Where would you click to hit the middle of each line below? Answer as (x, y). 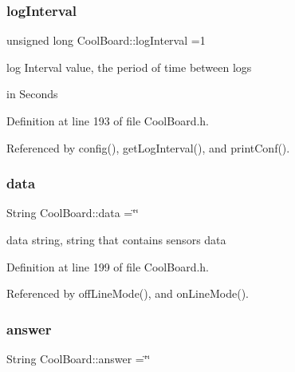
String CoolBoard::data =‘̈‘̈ (73, 213)
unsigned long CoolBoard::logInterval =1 (106, 40)
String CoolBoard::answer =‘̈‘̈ (79, 358)
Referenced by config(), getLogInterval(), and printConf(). (148, 147)
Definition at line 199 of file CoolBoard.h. (108, 266)
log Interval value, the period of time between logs (129, 67)
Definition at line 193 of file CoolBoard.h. (108, 121)
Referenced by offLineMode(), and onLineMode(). (128, 293)
